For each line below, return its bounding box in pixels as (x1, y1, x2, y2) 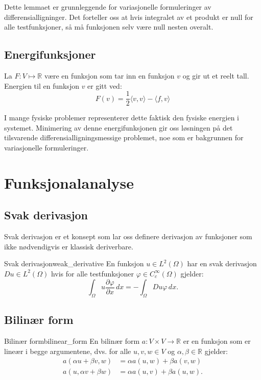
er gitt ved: (87, 80, 122, 91)
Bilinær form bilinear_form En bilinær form (4, 336, 140, 346)
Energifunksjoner (4, 46, 96, 62)
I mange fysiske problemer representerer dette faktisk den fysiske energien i (4, 112, 239, 123)
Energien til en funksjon (4, 80, 79, 91)
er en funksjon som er (183, 336, 251, 346)
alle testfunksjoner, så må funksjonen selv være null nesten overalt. (4, 21, 213, 32)
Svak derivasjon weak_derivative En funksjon (4, 258, 144, 269)
